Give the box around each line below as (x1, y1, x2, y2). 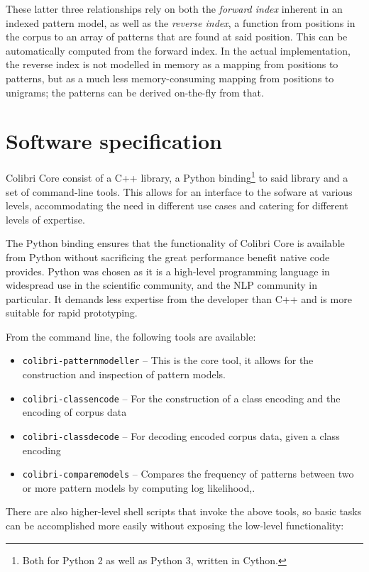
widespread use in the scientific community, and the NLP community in (6, 277, 317, 292)
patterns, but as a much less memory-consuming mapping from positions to (6, 70, 334, 85)
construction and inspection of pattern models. (22, 367, 226, 382)
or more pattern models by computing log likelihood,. (22, 480, 255, 495)
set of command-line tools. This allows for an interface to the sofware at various (6, 184, 353, 199)
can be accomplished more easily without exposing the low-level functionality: (6, 518, 344, 533)
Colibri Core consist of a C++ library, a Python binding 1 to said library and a (6, 168, 348, 185)
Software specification (6, 126, 223, 155)
